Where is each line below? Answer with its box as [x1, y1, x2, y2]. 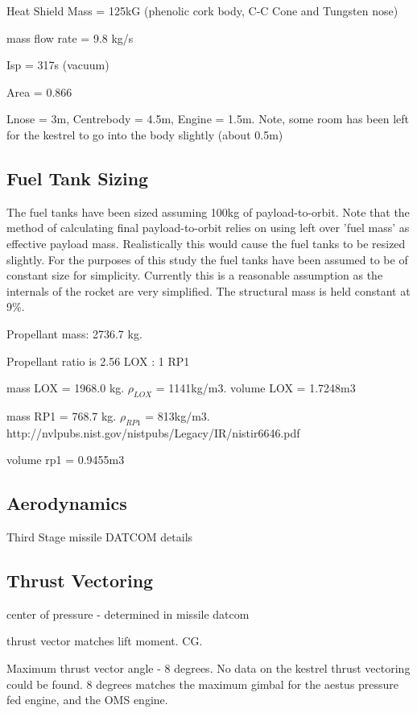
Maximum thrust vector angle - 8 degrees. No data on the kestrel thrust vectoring [6, 660, 411, 677]
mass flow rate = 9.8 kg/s [6, 29, 134, 46]
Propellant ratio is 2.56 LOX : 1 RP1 [6, 352, 190, 369]
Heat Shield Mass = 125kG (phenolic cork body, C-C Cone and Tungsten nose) [6, 2, 398, 19]
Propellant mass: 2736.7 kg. [6, 325, 142, 342]
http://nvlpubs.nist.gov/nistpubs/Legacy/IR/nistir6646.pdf [6, 424, 300, 441]
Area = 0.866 [6, 83, 72, 100]
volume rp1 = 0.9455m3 [6, 451, 125, 468]
